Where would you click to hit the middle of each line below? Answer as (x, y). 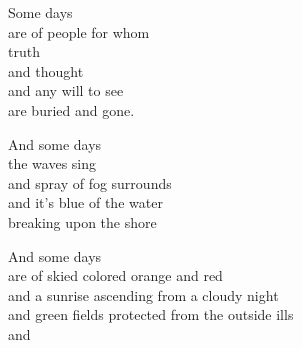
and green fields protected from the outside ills (151, 314)
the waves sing (52, 163)
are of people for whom (79, 31)
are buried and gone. (71, 109)
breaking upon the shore (82, 221)
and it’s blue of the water (85, 202)
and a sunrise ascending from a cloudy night (143, 294)
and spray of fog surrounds (90, 182)
